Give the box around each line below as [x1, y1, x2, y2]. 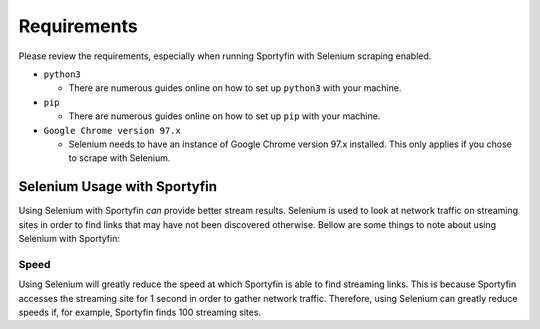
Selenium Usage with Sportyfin [18, 178, 218, 195]
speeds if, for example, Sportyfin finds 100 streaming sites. [18, 306, 262, 318]
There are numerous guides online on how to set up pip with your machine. [68, 110, 381, 122]
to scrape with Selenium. [68, 152, 171, 164]
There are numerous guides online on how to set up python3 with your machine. [68, 82, 402, 94]
